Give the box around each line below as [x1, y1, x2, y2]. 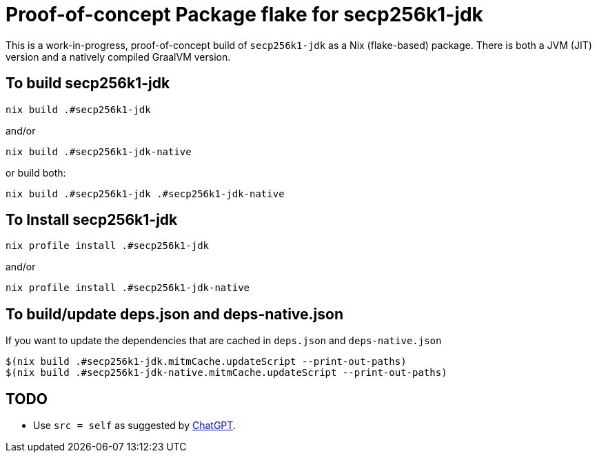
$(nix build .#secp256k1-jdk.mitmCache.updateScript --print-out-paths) [6, 356, 407, 368]
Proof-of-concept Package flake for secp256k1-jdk [6, 3, 483, 26]
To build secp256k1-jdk [6, 74, 170, 92]
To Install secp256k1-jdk [6, 211, 178, 229]
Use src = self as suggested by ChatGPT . [33, 419, 236, 432]
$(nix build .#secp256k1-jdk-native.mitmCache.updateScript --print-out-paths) [6, 367, 447, 379]
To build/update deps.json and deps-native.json [6, 305, 343, 323]
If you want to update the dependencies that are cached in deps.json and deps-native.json [6, 335, 442, 347]
